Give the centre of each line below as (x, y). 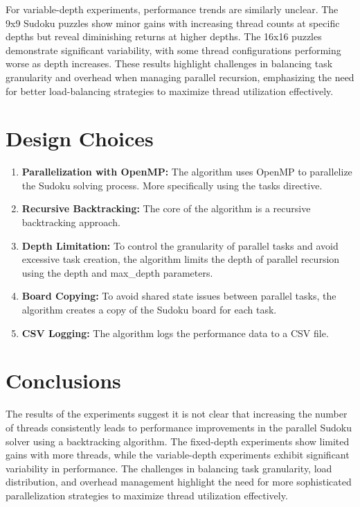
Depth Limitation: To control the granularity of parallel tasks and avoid (180, 245)
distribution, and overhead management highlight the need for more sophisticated (179, 482)
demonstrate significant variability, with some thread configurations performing (173, 50)
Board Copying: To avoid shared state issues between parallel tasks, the (179, 296)
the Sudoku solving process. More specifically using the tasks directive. (172, 185)
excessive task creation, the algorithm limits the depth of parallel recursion (181, 259)
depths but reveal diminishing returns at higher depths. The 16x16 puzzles (164, 36)
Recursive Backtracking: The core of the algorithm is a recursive (166, 208)
